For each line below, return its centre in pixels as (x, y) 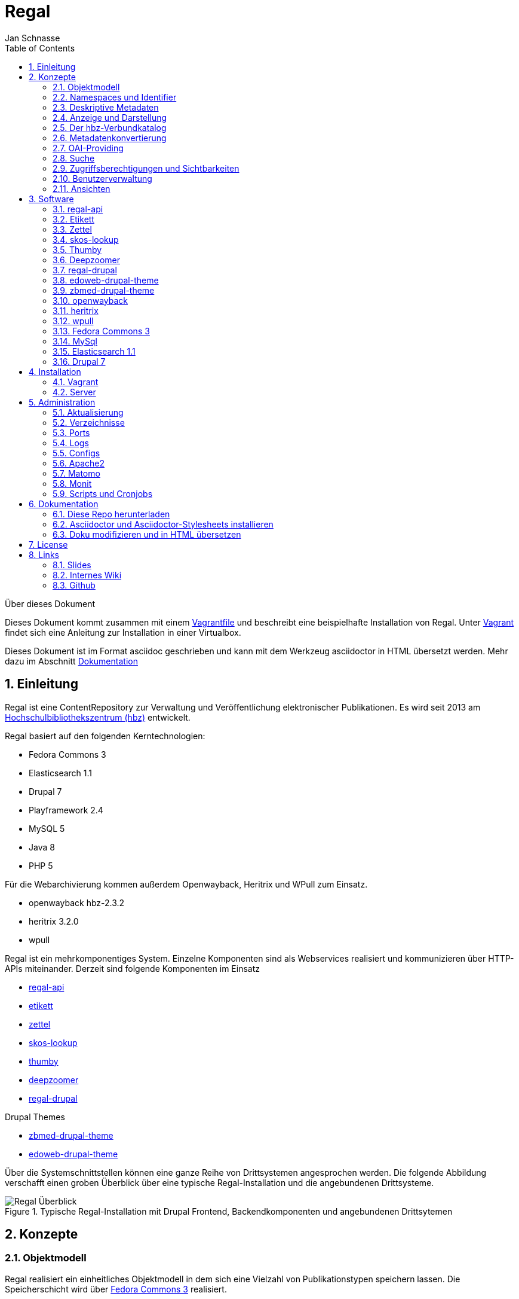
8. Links (44, 554)
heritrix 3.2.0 (54, 921)
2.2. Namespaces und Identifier (115, 97)
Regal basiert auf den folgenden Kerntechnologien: (105, 736)
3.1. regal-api (78, 209)
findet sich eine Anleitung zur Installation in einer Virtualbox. (123, 632)
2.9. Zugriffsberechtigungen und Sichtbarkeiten (146, 168)
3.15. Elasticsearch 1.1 (94, 351)
